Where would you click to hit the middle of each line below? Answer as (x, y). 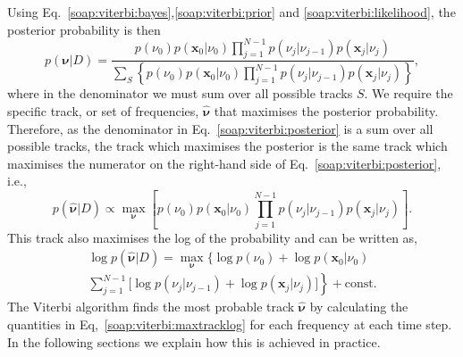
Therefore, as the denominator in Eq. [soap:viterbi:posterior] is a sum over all (220, 128)
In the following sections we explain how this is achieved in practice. (194, 341)
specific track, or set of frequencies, (103, 110)
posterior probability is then (84, 29)
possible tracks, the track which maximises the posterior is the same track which (227, 146)
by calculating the (359, 307)
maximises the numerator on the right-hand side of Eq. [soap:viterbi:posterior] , (224, 163)
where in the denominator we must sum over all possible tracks (180, 93)
